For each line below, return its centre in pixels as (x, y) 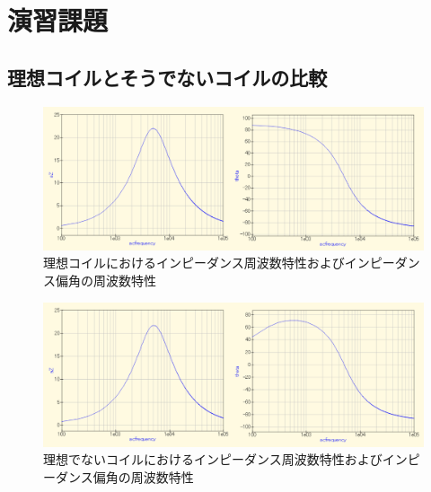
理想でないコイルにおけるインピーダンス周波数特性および (213, 459)
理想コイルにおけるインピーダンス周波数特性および (194, 263)
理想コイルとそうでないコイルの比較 (167, 77)
